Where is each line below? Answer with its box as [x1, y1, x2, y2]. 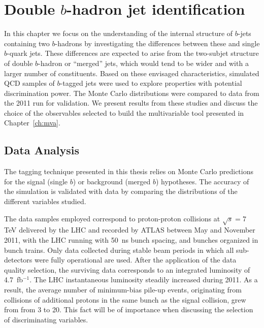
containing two [4, 38, 50, 48]
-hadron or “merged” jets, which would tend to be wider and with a [38, 57, 249, 68]
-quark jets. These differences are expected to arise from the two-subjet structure [7, 48, 259, 58]
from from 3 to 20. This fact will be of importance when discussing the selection [4, 304, 253, 315]
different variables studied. [4, 196, 86, 207]
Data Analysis [4, 142, 80, 158]
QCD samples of [4, 78, 55, 88]
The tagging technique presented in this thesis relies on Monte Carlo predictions [4, 166, 253, 177]
